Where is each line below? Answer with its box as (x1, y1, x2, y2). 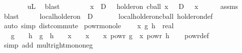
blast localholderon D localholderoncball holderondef (3, 10, 213, 21)
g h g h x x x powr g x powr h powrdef (10, 30, 209, 40)
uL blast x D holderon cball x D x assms (27, 1, 238, 11)
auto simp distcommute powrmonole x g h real (3, 20, 174, 31)
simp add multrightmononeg (3, 40, 93, 50)
